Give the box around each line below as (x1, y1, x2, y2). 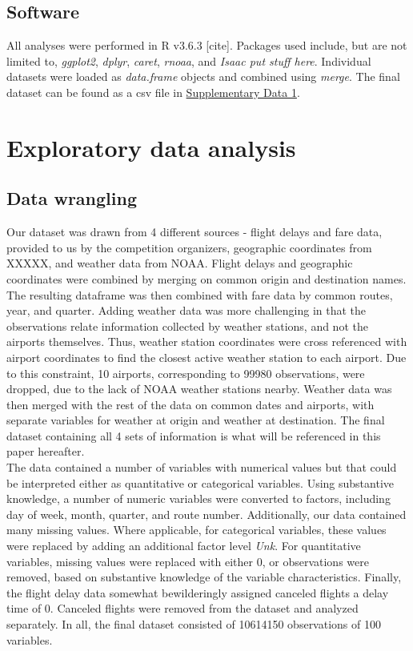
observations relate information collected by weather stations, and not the (6, 317, 368, 334)
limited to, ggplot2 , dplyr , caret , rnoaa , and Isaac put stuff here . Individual (6, 52, 371, 69)
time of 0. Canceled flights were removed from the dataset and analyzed (6, 600, 359, 617)
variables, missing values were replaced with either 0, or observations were (6, 553, 369, 569)
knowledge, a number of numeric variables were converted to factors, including (6, 490, 391, 507)
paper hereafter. (6, 443, 85, 460)
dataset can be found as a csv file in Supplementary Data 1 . (6, 83, 300, 100)
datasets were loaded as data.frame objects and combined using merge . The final (6, 68, 400, 85)
